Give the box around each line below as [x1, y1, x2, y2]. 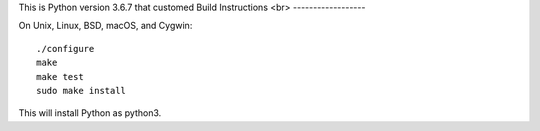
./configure [36, 43, 95, 54]
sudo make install [36, 85, 127, 96]
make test [36, 71, 84, 82]
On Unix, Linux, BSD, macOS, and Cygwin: [18, 20, 193, 32]
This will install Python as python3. [18, 107, 162, 119]
